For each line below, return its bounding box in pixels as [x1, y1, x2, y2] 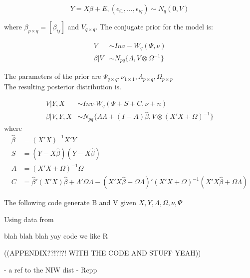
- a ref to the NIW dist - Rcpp [4, 264, 97, 275]
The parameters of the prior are [4, 71, 101, 81]
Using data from [4, 214, 54, 224]
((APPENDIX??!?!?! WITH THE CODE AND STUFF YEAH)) [4, 247, 201, 258]
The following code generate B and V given [4, 197, 137, 208]
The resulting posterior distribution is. [4, 81, 122, 91]
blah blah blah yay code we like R [4, 231, 108, 241]
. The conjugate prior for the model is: [95, 21, 213, 31]
